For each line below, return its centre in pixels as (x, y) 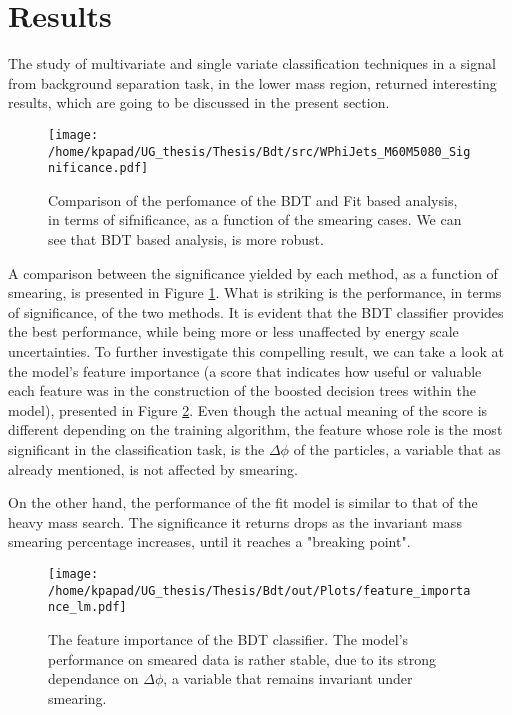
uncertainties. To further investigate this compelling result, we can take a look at (256, 351)
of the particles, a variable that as (397, 449)
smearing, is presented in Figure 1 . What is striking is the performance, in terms (255, 292)
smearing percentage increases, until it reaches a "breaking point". (209, 541)
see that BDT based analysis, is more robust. (186, 239)
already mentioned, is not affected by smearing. (153, 468)
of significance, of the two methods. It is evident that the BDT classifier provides (256, 311)
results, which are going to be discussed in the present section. (199, 102)
